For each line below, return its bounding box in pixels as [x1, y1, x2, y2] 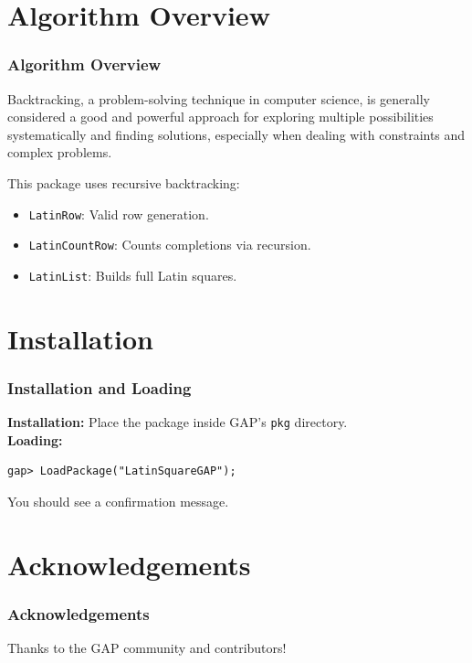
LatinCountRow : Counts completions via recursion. [28, 235, 311, 254]
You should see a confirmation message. [7, 491, 229, 510]
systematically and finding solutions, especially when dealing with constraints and [7, 124, 466, 144]
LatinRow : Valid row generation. [28, 204, 209, 223]
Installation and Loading [7, 376, 192, 399]
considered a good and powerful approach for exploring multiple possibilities [7, 107, 434, 126]
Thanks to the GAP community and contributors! [7, 638, 287, 658]
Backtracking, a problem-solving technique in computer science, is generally [7, 89, 430, 108]
